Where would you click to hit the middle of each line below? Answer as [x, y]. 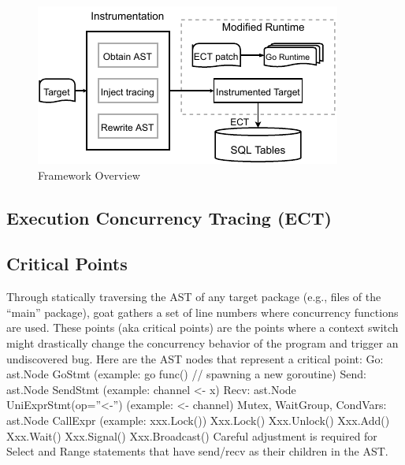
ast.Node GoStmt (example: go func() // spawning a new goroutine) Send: [186, 374]
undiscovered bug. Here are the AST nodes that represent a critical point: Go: [195, 358]
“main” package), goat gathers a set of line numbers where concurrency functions [202, 312]
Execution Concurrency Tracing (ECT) [169, 217]
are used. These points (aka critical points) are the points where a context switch [202, 327]
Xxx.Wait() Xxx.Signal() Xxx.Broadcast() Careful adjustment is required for [192, 435]
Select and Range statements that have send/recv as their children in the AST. [197, 451]
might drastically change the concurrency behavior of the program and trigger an [202, 342]
